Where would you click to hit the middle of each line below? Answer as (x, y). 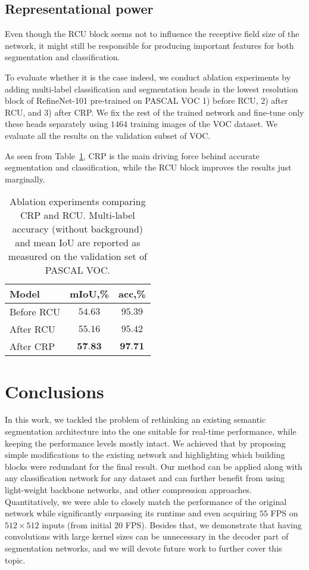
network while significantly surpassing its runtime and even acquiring (131, 513)
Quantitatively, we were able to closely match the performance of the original (146, 501)
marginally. (25, 179)
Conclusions (54, 391)
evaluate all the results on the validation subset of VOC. (108, 135)
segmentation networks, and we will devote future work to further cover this (143, 548)
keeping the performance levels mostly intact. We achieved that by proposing (145, 443)
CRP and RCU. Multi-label (78, 215)
